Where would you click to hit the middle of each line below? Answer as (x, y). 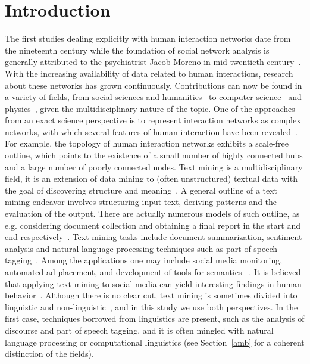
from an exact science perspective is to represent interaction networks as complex (153, 120)
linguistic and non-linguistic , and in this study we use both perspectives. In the (151, 307)
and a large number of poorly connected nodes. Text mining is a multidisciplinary (154, 167)
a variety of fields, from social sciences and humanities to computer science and (153, 97)
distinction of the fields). (49, 354)
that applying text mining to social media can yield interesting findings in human (153, 283)
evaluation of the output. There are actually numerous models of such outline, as (152, 214)
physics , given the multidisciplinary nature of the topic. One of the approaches (150, 108)
